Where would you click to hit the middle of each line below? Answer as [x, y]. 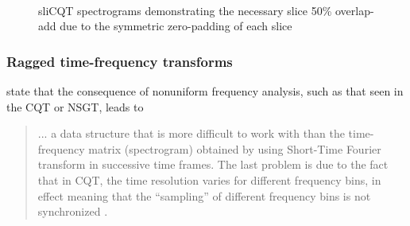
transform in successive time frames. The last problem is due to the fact [213, 164]
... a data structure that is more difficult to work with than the [191, 133]
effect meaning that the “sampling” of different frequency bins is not [204, 195]
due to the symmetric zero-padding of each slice [176, 26]
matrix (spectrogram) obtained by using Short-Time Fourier [235, 148]
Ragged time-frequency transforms [120, 61]
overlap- [354, 10]
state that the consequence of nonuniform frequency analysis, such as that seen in [205, 91]
